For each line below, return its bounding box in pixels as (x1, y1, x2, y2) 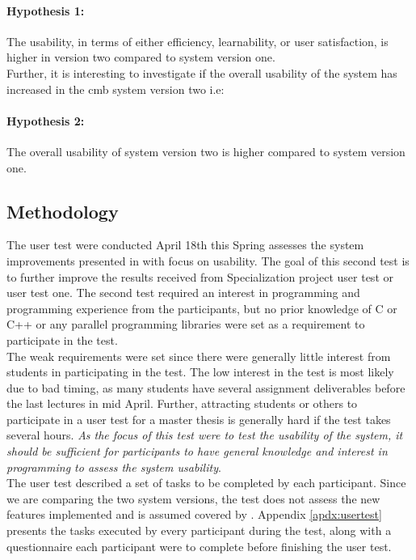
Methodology (6, 198, 119, 223)
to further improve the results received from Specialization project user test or (6, 268, 393, 285)
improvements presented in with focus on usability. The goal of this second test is (6, 252, 410, 269)
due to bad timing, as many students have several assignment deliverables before (6, 379, 405, 396)
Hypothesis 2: (6, 112, 85, 129)
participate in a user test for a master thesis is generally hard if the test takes (6, 410, 391, 427)
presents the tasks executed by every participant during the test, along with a (6, 522, 392, 539)
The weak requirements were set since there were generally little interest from (6, 347, 391, 364)
